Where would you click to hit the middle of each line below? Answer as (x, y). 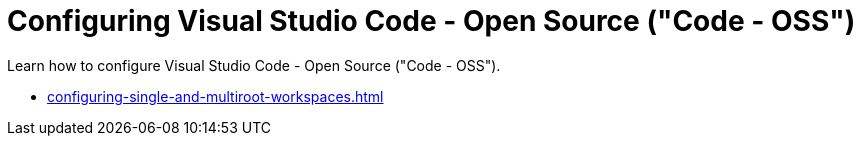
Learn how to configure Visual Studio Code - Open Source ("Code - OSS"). (254, 65)
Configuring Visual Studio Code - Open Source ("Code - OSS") (431, 21)
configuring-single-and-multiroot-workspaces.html (215, 96)
